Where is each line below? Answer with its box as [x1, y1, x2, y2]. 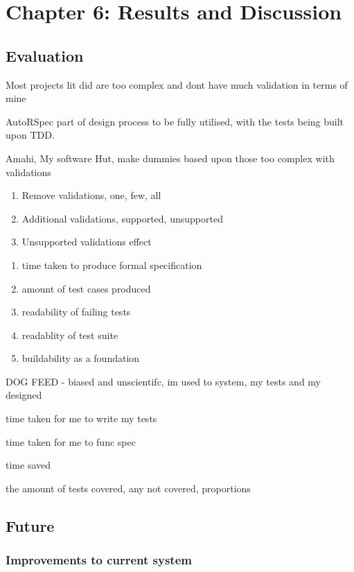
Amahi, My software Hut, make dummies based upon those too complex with [6, 150, 335, 165]
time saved [6, 458, 51, 472]
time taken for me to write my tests [6, 411, 157, 426]
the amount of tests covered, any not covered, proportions [6, 480, 251, 495]
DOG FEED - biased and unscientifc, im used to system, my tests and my [6, 374, 321, 388]
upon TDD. [6, 128, 55, 142]
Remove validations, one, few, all [21, 188, 161, 202]
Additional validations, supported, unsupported [21, 211, 223, 225]
